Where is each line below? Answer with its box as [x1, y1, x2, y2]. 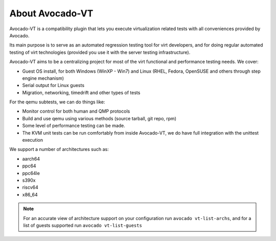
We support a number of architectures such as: [9, 146, 109, 152]
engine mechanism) [22, 75, 64, 81]
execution [22, 137, 43, 143]
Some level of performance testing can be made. [22, 123, 125, 129]
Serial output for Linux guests [22, 82, 84, 89]
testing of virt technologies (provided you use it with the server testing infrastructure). [9, 49, 191, 55]
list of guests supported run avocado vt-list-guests [23, 222, 143, 228]
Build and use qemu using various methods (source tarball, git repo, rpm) [22, 115, 176, 121]
